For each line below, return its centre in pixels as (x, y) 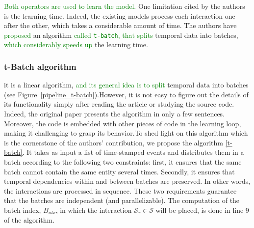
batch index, (23, 210)
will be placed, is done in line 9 (202, 210)
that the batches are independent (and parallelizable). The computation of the (122, 200)
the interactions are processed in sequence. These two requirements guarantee (120, 190)
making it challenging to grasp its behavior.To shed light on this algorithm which (126, 133)
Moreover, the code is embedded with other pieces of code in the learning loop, (123, 123)
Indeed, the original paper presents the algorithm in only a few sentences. (114, 114)
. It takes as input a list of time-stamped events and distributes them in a (133, 152)
